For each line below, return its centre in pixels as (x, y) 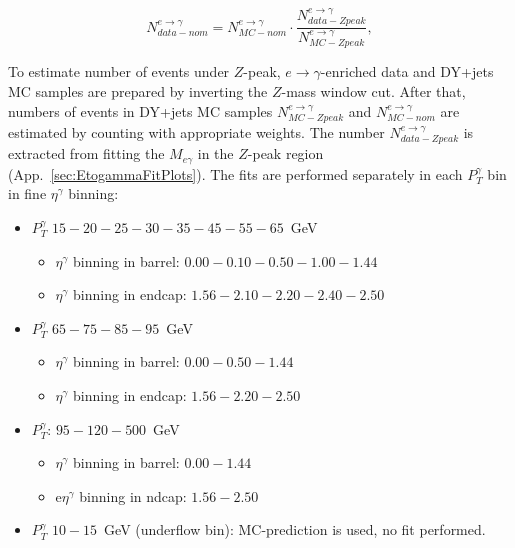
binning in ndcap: (133, 495)
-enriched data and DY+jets (407, 71)
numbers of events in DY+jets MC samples (140, 110)
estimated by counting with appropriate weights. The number (196, 131)
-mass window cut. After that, (373, 90)
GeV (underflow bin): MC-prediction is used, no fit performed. (295, 529)
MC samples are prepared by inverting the (138, 90)
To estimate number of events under (119, 71)
